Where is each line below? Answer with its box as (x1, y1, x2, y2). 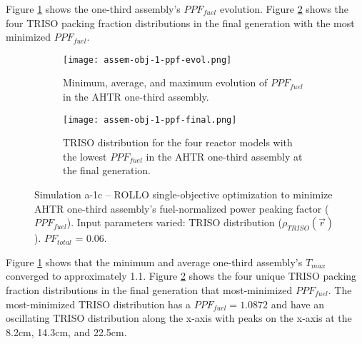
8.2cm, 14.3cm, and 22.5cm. (6, 324, 127, 339)
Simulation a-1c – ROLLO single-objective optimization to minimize (34, 187, 333, 202)
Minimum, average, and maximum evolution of (63, 75, 268, 90)
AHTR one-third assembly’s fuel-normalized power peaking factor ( (34, 201, 329, 216)
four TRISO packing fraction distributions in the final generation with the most (6, 15, 355, 30)
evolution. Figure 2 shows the (219, 1, 348, 16)
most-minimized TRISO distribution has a (6, 296, 191, 311)
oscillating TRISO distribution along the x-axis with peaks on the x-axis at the (6, 310, 352, 325)
